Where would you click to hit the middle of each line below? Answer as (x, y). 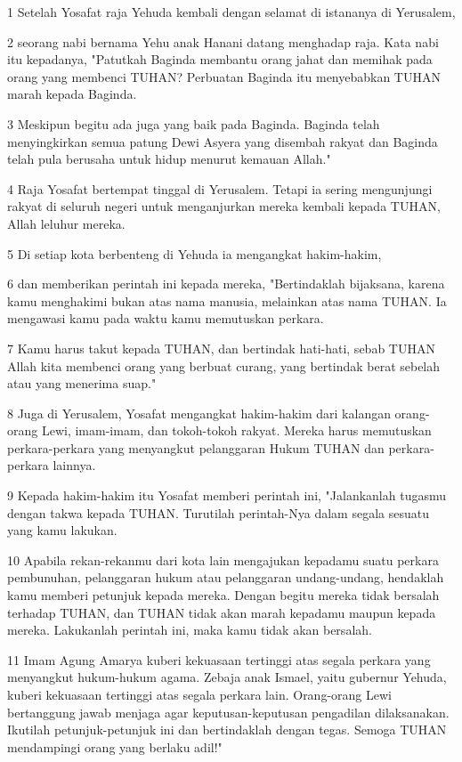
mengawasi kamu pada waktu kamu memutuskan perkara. (166, 318)
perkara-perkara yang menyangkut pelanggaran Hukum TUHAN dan (196, 447)
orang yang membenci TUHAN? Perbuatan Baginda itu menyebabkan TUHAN (224, 76)
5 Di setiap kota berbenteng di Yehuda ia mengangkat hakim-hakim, (195, 253)
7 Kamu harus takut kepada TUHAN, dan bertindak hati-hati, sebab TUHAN (221, 348)
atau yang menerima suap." (82, 383)
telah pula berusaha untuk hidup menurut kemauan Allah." (169, 159)
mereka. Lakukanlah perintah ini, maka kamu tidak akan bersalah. (190, 630)
